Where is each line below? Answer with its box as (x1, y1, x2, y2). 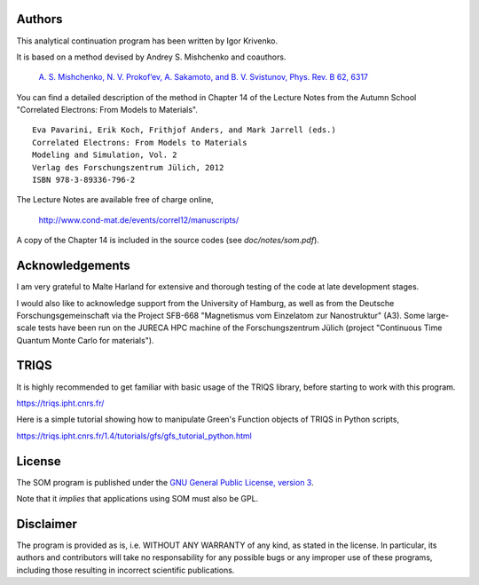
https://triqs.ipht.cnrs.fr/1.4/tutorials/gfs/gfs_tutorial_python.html (16, 431, 252, 441)
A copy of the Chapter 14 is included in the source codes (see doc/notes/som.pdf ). (16, 235, 319, 246)
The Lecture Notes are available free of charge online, (16, 194, 215, 205)
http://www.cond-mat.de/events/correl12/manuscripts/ (38, 214, 239, 225)
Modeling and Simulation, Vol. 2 (32, 150, 177, 160)
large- (427, 310, 450, 320)
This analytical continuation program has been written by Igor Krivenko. (16, 36, 279, 46)
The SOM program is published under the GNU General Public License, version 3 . (16, 477, 314, 487)
